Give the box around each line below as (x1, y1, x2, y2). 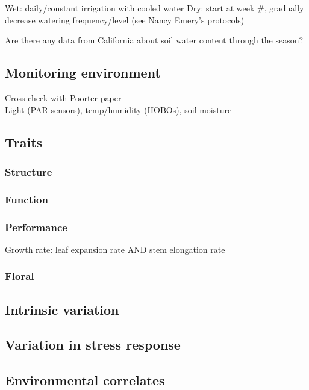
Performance (5, 219, 67, 234)
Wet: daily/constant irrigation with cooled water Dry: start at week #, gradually (5, 2, 304, 14)
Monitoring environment (5, 63, 161, 82)
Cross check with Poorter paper (5, 91, 122, 104)
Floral (5, 268, 34, 283)
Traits (5, 132, 43, 151)
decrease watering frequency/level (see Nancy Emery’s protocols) (5, 13, 245, 26)
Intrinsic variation (5, 300, 119, 318)
